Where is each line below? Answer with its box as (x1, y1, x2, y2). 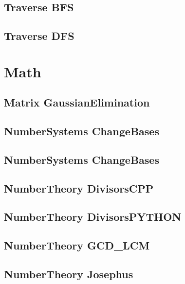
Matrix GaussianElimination (4, 95, 150, 110)
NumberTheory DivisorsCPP (4, 180, 154, 195)
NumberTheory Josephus (4, 266, 133, 282)
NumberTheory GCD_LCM (4, 238, 150, 253)
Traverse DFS (4, 28, 74, 43)
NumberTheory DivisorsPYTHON (4, 209, 182, 224)
